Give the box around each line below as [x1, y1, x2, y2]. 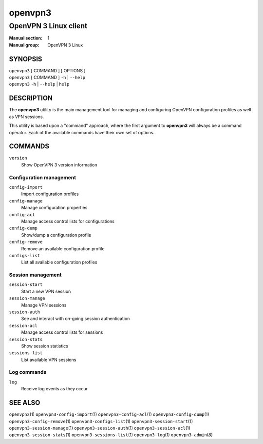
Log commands [9, 369, 47, 376]
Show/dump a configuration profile [21, 232, 92, 238]
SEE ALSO [9, 399, 40, 407]
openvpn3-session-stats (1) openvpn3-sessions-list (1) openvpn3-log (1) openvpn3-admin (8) [9, 432, 213, 438]
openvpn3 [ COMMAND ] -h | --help [9, 75, 85, 81]
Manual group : [9, 42, 39, 48]
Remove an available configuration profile [21, 245, 105, 251]
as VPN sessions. [9, 114, 44, 120]
